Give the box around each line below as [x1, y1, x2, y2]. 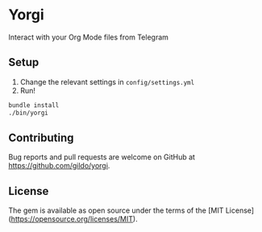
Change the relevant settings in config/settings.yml [19, 77, 195, 86]
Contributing [8, 130, 74, 144]
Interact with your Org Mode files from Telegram [8, 32, 169, 42]
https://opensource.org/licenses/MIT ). [10, 214, 139, 224]
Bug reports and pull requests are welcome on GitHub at [8, 152, 196, 162]
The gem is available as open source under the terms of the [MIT [8, 205, 224, 215]
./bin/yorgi [8, 109, 48, 117]
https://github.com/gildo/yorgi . [8, 161, 110, 171]
